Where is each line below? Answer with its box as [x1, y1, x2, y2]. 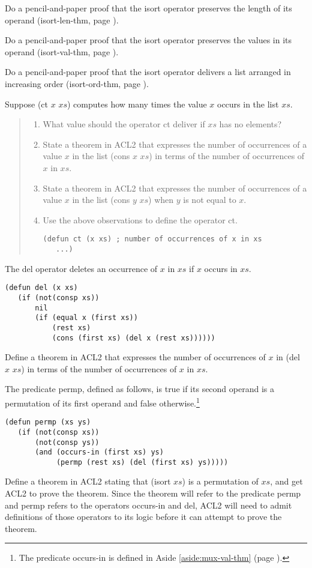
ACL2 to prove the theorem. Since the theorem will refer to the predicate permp [5, 487, 301, 500]
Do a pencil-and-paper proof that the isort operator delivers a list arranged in [5, 65, 291, 78]
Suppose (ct [5, 97, 49, 110]
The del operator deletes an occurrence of [5, 262, 158, 274]
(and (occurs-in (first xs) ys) [35, 448, 164, 457]
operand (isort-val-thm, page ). [5, 45, 119, 58]
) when [148, 193, 174, 206]
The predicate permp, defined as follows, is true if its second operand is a [5, 382, 274, 395]
